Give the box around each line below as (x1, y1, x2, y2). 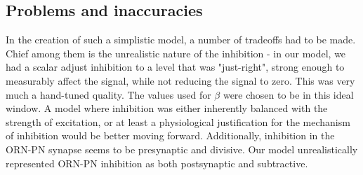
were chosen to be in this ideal (223, 87, 354, 101)
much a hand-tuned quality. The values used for (6, 87, 211, 101)
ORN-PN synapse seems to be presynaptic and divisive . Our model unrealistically (6, 141, 358, 156)
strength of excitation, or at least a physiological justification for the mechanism (6, 114, 350, 129)
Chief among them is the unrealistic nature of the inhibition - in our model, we (6, 45, 346, 60)
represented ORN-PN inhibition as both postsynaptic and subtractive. (6, 155, 308, 170)
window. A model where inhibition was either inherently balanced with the (6, 101, 328, 115)
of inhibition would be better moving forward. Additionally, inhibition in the (6, 128, 335, 143)
